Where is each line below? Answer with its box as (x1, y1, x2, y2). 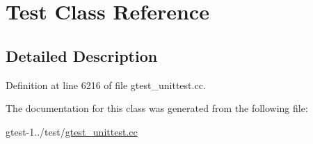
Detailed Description (6, 45, 158, 66)
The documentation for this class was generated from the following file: (6, 101, 308, 115)
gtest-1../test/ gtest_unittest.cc (6, 124, 138, 138)
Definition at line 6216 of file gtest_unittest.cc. (6, 77, 206, 92)
